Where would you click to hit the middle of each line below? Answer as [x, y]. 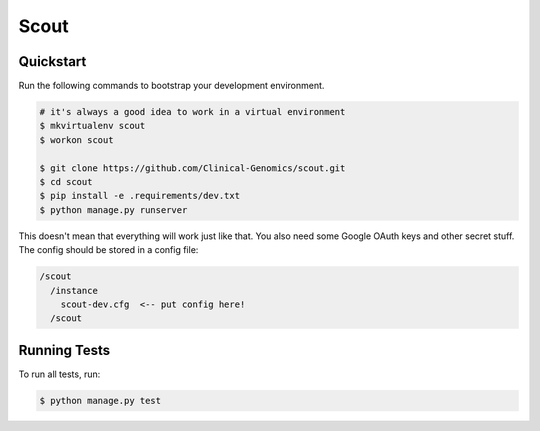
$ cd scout [66, 181]
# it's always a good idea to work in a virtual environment [192, 112]
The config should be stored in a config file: [108, 250]
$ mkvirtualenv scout [92, 126]
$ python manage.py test [100, 400]
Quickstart [52, 61]
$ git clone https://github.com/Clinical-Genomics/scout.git [192, 168]
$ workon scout [76, 139]
